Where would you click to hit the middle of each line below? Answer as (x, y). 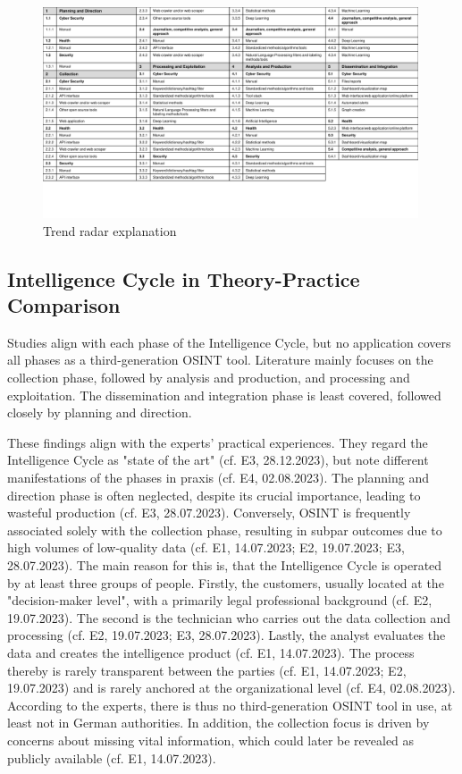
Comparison (64, 305)
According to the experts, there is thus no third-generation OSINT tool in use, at (230, 705)
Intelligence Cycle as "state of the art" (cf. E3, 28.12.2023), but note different (218, 460)
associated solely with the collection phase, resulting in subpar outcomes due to (225, 530)
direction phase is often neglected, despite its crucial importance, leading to (214, 495)
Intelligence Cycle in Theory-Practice (184, 278)
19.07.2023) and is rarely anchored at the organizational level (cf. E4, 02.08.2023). (231, 688)
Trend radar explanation (110, 230)
